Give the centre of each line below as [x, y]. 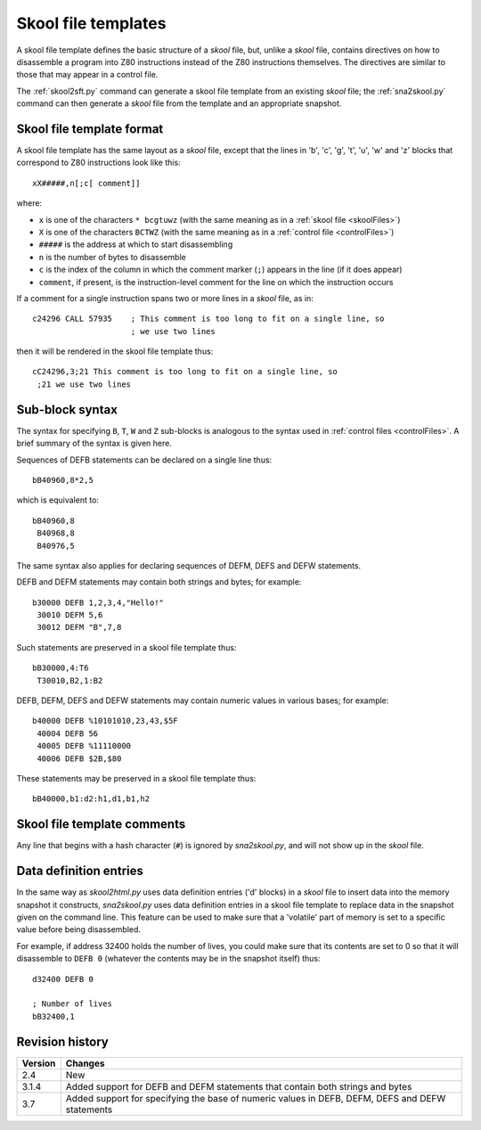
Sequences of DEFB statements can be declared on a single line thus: [144, 460]
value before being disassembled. [79, 929]
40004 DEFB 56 [68, 733]
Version [39, 1063]
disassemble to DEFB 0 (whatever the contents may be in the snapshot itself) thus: [168, 959]
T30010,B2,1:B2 [70, 680]
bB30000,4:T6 [61, 668]
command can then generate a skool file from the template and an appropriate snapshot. [179, 103]
